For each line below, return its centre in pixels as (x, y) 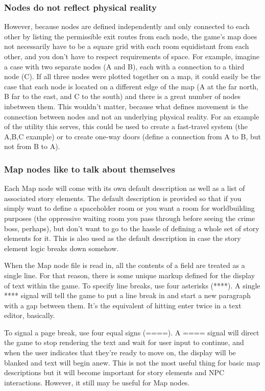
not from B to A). (32, 146)
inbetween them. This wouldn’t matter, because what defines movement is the (126, 106)
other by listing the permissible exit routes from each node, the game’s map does (131, 36)
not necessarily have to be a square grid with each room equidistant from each (127, 46)
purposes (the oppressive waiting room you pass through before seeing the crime (130, 218)
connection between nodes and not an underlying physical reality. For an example (132, 116)
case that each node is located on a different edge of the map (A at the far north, (131, 86)
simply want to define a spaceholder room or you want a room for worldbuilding (129, 208)
